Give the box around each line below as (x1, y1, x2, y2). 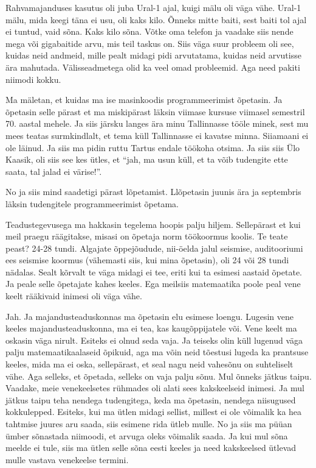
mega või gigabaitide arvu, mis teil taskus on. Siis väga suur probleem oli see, (5, 37, 294, 49)
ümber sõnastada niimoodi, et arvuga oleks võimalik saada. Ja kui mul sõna (5, 429, 288, 442)
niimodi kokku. (5, 73, 61, 85)
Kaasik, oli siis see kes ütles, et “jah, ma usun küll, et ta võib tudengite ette (5, 153, 288, 166)
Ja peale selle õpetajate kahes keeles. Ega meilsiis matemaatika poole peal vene (5, 277, 301, 290)
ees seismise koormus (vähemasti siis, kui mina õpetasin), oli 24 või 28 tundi (5, 253, 289, 266)
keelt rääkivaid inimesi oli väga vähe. (5, 289, 142, 302)
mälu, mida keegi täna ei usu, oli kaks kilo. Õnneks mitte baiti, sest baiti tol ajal (5, 13, 307, 26)
